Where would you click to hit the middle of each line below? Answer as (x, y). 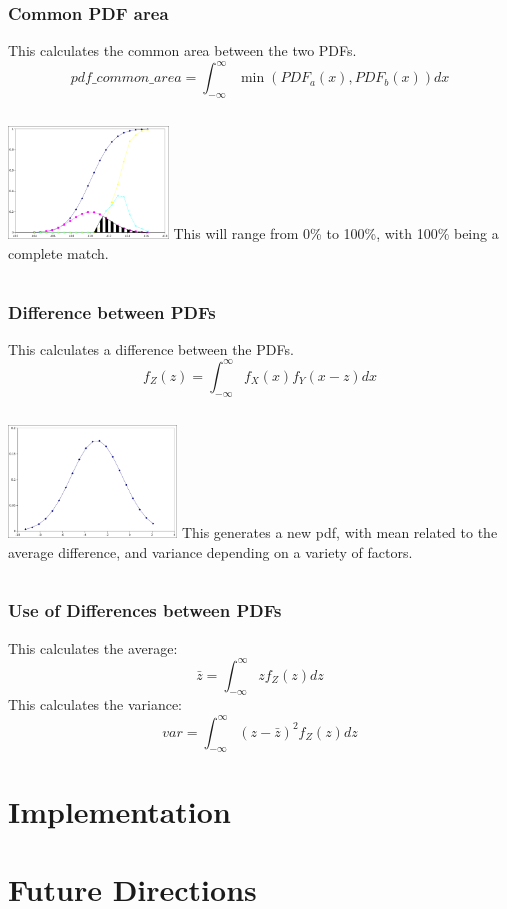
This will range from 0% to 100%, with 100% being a (336, 233)
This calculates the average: (93, 647)
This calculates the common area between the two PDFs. (182, 50)
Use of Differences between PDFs (145, 610)
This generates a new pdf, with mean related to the (339, 532)
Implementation (119, 810)
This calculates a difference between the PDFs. (151, 348)
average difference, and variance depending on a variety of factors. (210, 551)
